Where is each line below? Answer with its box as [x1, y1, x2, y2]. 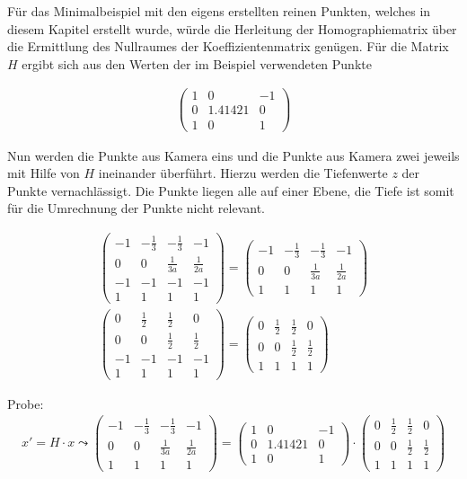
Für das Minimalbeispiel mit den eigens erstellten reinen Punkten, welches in [7, 2, 431, 20]
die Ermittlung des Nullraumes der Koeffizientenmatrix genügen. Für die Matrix [7, 37, 449, 56]
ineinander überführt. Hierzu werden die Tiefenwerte [98, 164, 388, 182]
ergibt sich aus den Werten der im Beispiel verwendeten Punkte [22, 54, 372, 73]
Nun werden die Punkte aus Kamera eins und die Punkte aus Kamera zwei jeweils [7, 146, 460, 164]
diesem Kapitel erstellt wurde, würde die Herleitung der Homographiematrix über [7, 19, 457, 38]
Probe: [7, 394, 44, 412]
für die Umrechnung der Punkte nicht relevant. [7, 199, 265, 217]
